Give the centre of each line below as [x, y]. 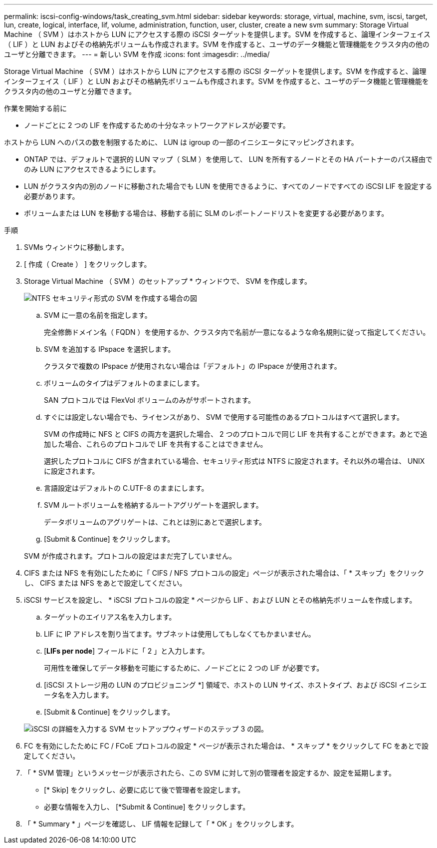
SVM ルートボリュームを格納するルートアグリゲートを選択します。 [153, 505]
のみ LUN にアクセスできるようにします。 [92, 169]
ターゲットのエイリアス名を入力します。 [110, 617]
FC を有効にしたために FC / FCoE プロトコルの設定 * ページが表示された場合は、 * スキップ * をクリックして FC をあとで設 [226, 746]
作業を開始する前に [35, 108]
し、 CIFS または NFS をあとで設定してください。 [105, 583]
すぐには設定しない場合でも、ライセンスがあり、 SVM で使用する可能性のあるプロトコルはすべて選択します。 [224, 417]
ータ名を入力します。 [79, 695]
